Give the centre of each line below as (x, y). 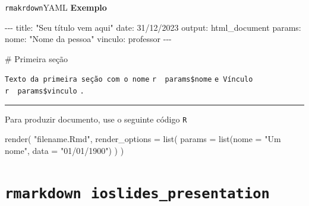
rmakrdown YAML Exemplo (56, 7)
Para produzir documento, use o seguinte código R (96, 119)
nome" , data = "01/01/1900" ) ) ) (64, 150)
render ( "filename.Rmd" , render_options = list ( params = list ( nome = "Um (143, 139)
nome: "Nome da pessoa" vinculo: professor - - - (88, 39)
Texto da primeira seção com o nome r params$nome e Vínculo (129, 80)
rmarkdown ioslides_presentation (137, 193)
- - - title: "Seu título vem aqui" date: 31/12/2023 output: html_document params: (153, 27)
